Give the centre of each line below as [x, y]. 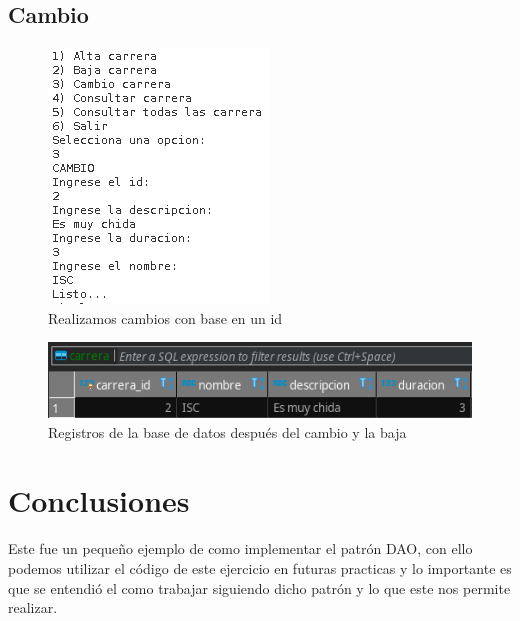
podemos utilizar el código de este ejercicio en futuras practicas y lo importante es [260, 567]
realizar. [33, 607]
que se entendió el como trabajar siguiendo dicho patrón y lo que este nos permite [259, 587]
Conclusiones [99, 500]
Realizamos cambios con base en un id [165, 317]
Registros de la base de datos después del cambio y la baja [227, 431]
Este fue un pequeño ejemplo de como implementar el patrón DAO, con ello [240, 548]
